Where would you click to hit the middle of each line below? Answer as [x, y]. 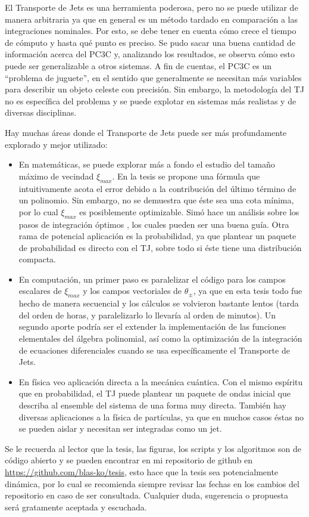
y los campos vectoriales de [132, 291]
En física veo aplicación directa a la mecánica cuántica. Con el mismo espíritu [161, 381]
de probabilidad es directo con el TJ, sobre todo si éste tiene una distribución [160, 247]
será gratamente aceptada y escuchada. [76, 507]
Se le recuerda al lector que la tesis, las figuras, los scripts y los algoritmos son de [153, 448]
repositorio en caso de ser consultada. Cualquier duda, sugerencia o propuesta [146, 495]
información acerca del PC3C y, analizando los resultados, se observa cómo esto [150, 54]
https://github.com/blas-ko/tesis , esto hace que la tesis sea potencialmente [142, 471]
